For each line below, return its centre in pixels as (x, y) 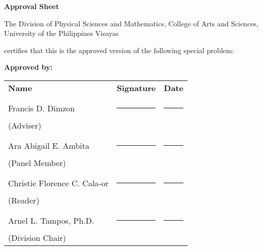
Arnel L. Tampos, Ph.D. (51, 220)
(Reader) (24, 200)
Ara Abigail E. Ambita (49, 145)
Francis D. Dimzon (42, 108)
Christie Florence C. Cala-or (59, 183)
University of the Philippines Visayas (62, 33)
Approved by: (28, 67)
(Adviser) (25, 125)
